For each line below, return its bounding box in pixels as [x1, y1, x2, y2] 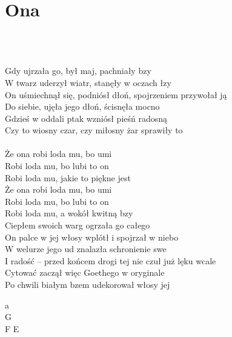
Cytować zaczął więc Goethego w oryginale [5, 266, 165, 279]
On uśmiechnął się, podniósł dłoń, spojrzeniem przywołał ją [5, 88, 227, 101]
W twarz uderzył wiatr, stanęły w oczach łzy [5, 76, 171, 88]
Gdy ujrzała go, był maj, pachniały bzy [5, 64, 151, 77]
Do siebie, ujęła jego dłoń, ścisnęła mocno [5, 100, 160, 113]
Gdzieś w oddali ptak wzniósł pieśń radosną [5, 112, 168, 124]
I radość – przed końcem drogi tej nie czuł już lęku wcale [5, 254, 216, 267]
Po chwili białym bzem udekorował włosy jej [5, 278, 170, 290]
